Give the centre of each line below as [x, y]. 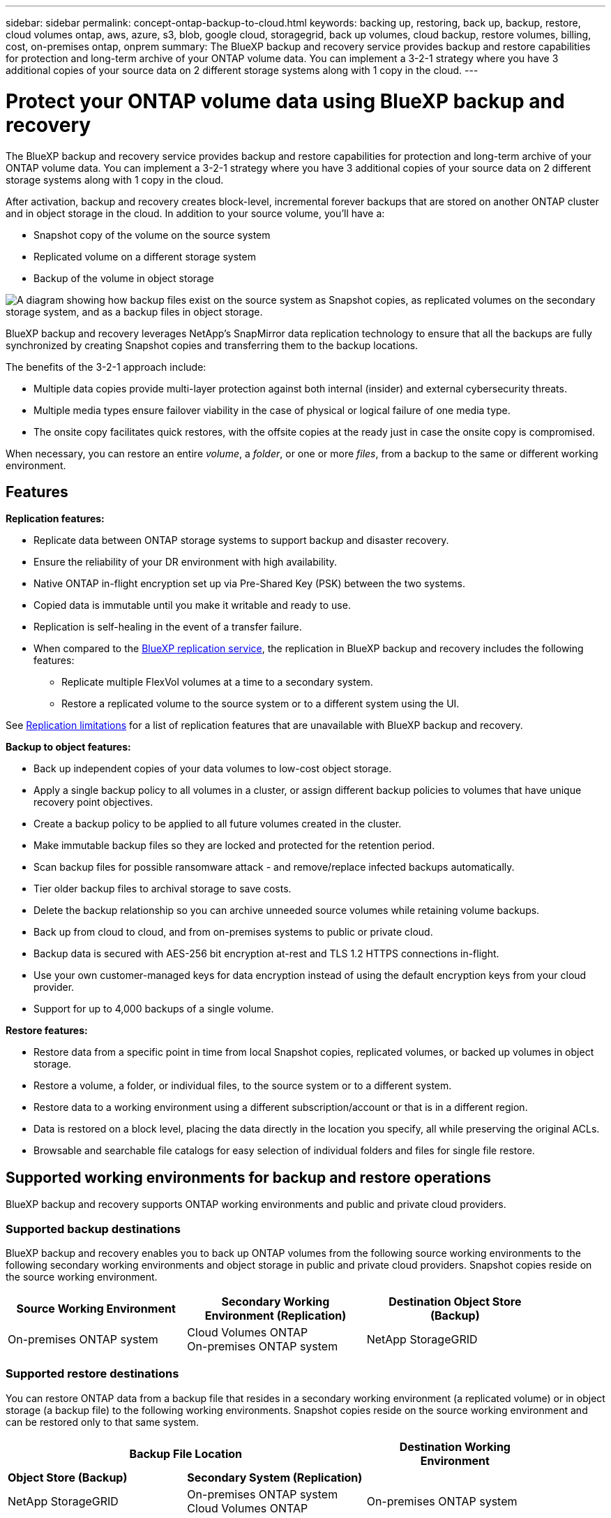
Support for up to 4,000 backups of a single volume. [154, 1009]
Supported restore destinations [92, 1374]
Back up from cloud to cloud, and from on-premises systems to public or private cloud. [233, 932]
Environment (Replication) [276, 1315]
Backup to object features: [68, 747]
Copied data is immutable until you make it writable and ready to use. [192, 605]
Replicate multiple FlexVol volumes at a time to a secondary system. [217, 682]
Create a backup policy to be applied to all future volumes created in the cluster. [218, 824]
